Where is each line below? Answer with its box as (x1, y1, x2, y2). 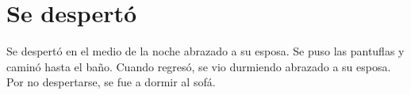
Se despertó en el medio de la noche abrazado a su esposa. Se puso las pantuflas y (6, 43, 405, 59)
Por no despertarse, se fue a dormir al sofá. (6, 74, 216, 90)
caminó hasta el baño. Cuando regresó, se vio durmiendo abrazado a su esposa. (6, 58, 391, 74)
